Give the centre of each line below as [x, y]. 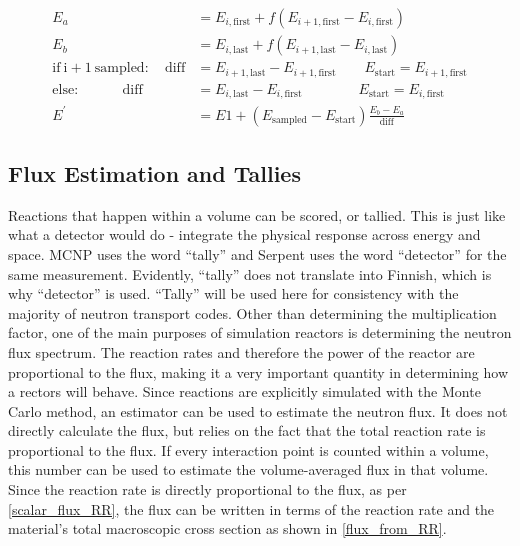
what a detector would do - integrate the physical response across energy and [244, 234]
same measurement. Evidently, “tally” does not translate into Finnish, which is [250, 273]
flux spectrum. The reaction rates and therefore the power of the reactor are [241, 351]
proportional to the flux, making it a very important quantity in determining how [258, 371]
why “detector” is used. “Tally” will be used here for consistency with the [233, 293]
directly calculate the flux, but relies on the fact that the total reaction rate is [247, 430]
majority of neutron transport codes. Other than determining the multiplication [252, 312]
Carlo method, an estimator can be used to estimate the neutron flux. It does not [258, 410]
